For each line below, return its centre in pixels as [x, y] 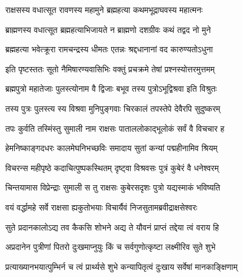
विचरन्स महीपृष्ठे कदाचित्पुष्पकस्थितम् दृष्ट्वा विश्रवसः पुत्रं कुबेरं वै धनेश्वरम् [112, 167]
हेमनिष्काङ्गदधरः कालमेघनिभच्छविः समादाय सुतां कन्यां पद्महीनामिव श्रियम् [111, 148]
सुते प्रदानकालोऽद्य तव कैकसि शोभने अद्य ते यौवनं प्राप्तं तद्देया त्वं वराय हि [112, 227]
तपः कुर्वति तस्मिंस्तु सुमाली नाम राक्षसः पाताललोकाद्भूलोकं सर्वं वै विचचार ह [115, 128]
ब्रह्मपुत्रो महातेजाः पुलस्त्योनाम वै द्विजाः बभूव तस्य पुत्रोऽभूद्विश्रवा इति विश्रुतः [111, 89]
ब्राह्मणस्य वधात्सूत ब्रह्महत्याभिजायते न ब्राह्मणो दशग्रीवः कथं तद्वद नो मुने [108, 29]
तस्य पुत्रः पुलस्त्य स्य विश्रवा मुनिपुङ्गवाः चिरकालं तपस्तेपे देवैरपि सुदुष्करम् [113, 108]
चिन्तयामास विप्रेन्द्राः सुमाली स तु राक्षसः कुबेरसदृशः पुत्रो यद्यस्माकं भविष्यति [113, 187]
